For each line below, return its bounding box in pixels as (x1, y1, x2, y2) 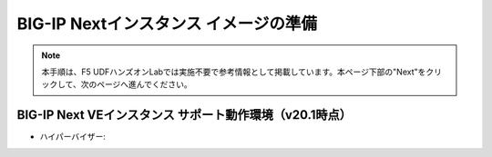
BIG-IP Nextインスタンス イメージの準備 (16, 14, 318, 34)
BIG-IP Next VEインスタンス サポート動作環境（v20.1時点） (16, 107, 353, 123)
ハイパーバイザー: (39, 132, 107, 142)
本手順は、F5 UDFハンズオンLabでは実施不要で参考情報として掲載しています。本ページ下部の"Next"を (41, 66, 426, 77)
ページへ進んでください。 (96, 79, 192, 90)
